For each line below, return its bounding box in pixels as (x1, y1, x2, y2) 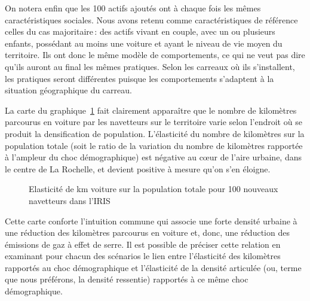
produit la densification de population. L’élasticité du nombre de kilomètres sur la (5, 127, 305, 139)
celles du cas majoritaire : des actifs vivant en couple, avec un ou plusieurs (5, 25, 275, 38)
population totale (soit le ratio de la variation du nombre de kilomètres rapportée (5, 139, 303, 151)
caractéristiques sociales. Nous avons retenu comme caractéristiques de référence (5, 13, 298, 26)
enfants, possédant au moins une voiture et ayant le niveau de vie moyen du (5, 37, 283, 49)
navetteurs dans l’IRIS (29, 194, 111, 206)
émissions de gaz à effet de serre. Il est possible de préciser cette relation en (5, 238, 281, 250)
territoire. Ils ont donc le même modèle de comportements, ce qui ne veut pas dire (5, 48, 305, 61)
